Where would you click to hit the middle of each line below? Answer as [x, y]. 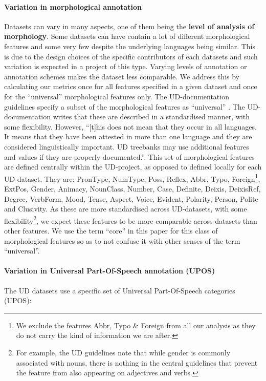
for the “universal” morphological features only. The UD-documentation [117, 96]
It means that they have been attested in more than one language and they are [128, 136]
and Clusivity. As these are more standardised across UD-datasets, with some [126, 209]
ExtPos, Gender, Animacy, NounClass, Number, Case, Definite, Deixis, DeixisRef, [132, 188]
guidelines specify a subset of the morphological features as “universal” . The [125, 106]
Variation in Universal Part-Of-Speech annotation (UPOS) [110, 271]
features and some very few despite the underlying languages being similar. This [130, 46]
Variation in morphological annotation [73, 6]
